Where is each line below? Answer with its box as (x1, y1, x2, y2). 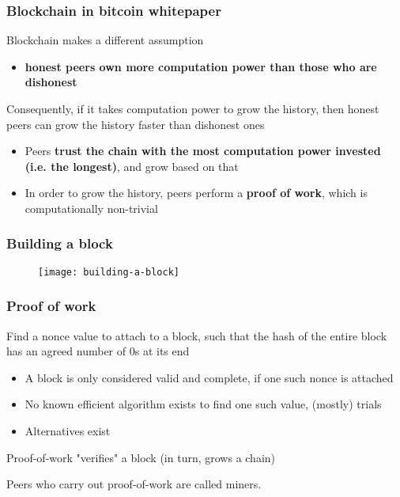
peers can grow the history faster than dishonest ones (6, 116, 265, 132)
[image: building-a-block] (38, 266, 179, 278)
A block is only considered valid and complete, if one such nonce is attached (25, 369, 394, 385)
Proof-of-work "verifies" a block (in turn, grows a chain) (6, 449, 276, 465)
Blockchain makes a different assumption (6, 32, 204, 48)
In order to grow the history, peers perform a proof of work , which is (25, 184, 368, 201)
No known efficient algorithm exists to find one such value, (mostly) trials (25, 396, 382, 412)
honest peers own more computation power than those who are (25, 58, 377, 74)
